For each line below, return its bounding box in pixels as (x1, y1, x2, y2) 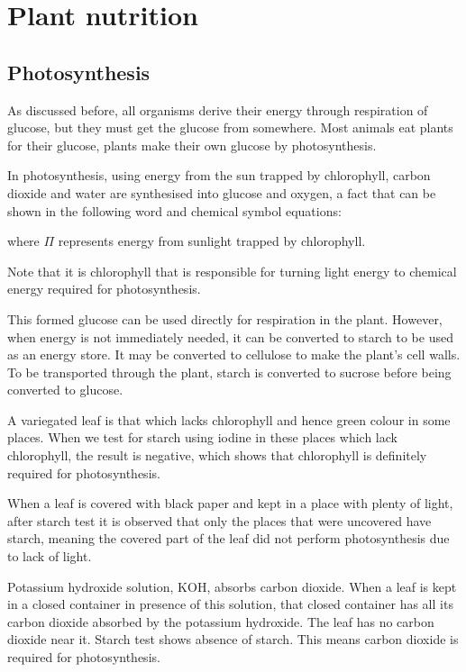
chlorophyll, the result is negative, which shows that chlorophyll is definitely (7, 446, 427, 465)
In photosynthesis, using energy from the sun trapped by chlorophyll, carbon (7, 166, 431, 185)
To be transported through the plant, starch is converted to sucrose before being (7, 362, 452, 381)
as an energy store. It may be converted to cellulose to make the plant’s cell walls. (7, 345, 461, 364)
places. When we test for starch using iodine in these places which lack (7, 428, 397, 447)
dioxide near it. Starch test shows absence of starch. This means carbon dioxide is (7, 630, 459, 649)
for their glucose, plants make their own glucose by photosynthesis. (7, 135, 377, 154)
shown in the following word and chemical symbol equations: (7, 201, 342, 220)
